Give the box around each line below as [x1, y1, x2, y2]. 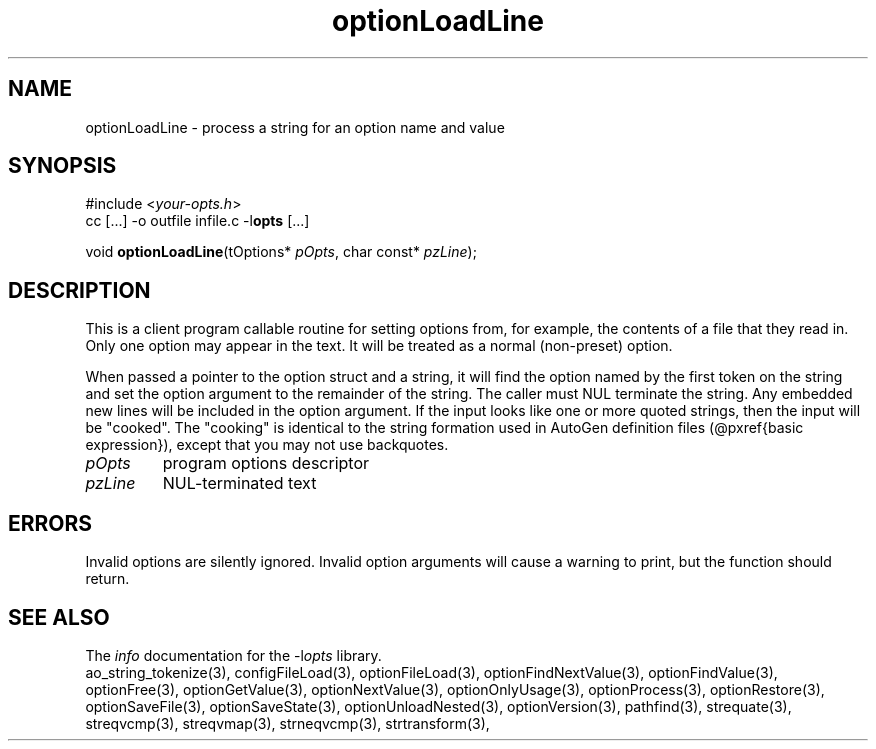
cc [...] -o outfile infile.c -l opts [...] [85, 212, 310, 230]
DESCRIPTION [8, 277, 151, 303]
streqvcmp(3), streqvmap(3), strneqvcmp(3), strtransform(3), [85, 714, 490, 732]
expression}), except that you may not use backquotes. [85, 436, 449, 454]
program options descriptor [162, 453, 370, 474]
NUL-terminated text [162, 473, 317, 494]
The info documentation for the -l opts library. [85, 646, 382, 664]
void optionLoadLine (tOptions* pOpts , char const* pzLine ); [85, 243, 477, 261]
